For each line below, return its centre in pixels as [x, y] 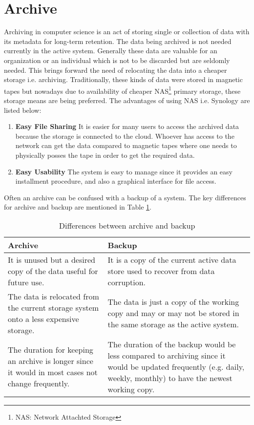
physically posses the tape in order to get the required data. [105, 155]
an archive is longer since [51, 361]
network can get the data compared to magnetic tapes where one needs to [126, 145]
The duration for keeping [51, 350]
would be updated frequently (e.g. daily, [176, 366]
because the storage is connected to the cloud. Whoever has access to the [125, 136]
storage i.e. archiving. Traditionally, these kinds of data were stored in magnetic [123, 79]
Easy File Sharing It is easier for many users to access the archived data [127, 126]
